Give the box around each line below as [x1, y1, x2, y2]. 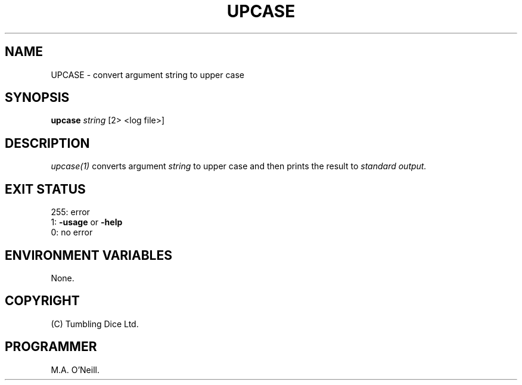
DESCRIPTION [5, 135, 90, 151]
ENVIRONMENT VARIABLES [5, 247, 172, 263]
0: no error [51, 227, 93, 238]
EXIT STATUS [5, 181, 86, 197]
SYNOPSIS [5, 90, 70, 105]
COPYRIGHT [5, 293, 80, 309]
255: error [51, 207, 90, 218]
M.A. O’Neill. [51, 364, 100, 375]
